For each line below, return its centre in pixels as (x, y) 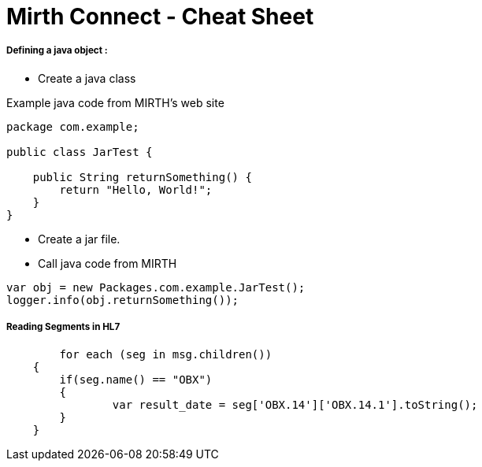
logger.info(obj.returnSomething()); (123, 300)
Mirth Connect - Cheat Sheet (160, 17)
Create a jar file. (79, 239)
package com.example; (73, 126)
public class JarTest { (80, 152)
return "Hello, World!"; (136, 189)
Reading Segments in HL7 (63, 327)
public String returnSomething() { (142, 177)
